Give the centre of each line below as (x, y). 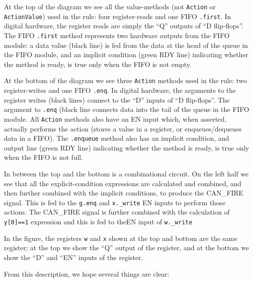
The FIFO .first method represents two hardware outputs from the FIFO (117, 35)
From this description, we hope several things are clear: (87, 273)
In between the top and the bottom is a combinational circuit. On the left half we (126, 174)
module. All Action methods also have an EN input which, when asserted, (115, 119)
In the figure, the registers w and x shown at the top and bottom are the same (121, 238)
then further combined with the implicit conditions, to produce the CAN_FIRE (124, 193)
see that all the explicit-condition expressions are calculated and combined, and (123, 183)
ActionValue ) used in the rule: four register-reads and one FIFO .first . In (117, 16)
